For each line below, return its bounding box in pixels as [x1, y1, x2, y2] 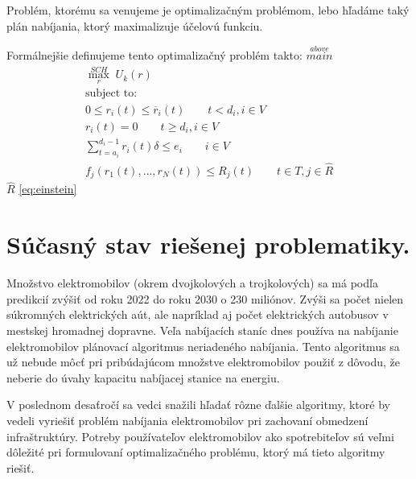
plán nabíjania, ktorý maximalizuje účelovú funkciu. [6, 17, 263, 34]
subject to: [84, 88, 138, 100]
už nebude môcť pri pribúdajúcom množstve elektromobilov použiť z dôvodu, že [6, 353, 401, 370]
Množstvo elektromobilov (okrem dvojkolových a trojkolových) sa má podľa [6, 275, 378, 291]
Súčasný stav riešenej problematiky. [6, 228, 410, 261]
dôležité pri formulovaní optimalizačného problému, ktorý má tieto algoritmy [6, 444, 385, 460]
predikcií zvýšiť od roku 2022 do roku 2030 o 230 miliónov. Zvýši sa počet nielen [6, 290, 404, 307]
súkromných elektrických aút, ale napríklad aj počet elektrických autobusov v [6, 306, 389, 323]
